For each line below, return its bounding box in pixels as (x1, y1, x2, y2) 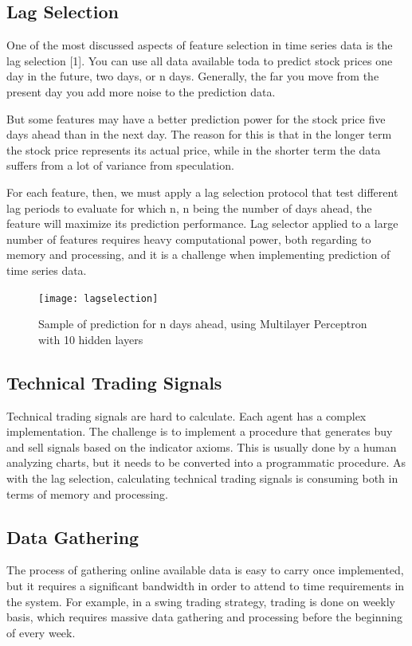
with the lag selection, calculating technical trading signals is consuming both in (6, 469, 398, 486)
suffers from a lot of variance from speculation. (6, 157, 234, 174)
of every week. (6, 624, 76, 640)
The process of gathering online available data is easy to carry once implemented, (6, 562, 404, 578)
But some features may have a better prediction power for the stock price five (6, 110, 386, 127)
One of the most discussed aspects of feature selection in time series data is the (6, 37, 393, 53)
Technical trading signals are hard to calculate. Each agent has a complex (6, 407, 367, 424)
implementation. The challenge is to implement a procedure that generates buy (6, 423, 393, 440)
